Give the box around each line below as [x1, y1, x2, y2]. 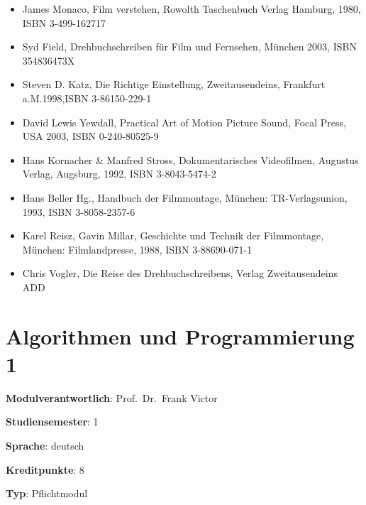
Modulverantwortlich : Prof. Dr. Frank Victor [6, 390, 218, 405]
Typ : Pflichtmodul [6, 486, 88, 501]
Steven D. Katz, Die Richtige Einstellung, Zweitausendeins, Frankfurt [22, 77, 326, 92]
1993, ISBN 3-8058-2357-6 [22, 204, 135, 219]
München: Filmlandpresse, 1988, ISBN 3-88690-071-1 [22, 241, 253, 256]
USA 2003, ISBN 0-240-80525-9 [22, 129, 159, 143]
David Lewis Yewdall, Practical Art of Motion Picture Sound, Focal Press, [22, 114, 346, 129]
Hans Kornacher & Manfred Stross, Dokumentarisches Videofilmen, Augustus [22, 152, 359, 167]
